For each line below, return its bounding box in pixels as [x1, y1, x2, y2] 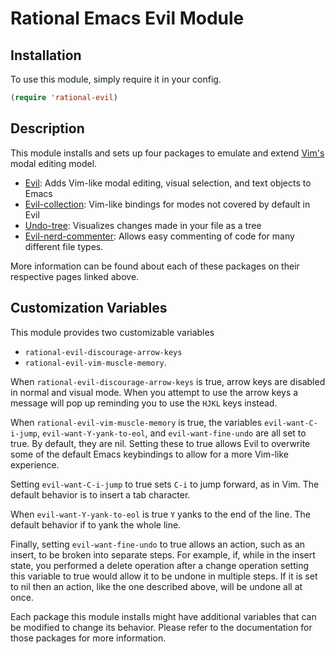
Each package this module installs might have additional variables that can [10, 610, 317, 622]
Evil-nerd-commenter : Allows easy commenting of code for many [24, 230, 295, 242]
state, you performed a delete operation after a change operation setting [10, 559, 310, 571]
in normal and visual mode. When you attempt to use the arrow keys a [10, 386, 299, 398]
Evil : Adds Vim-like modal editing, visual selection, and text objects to [24, 177, 312, 189]
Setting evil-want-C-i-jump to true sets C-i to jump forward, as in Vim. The [10, 478, 320, 490]
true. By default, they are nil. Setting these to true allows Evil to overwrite [10, 437, 311, 449]
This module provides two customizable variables [10, 326, 215, 338]
